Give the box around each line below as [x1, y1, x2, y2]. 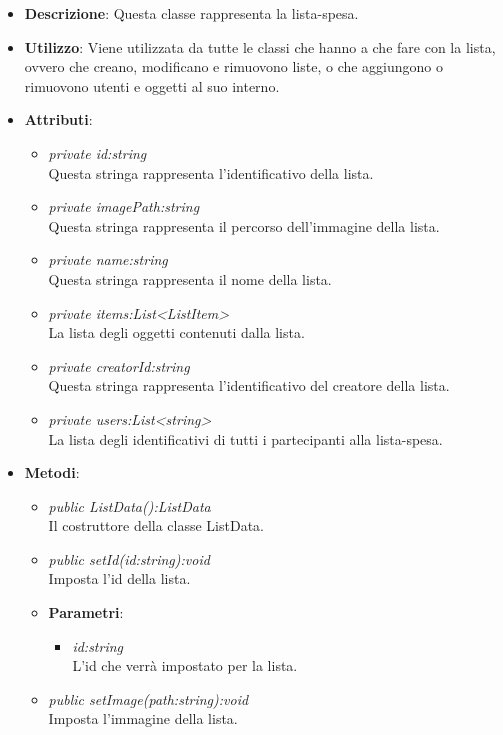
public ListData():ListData [48, 495, 211, 516]
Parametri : [48, 602, 124, 623]
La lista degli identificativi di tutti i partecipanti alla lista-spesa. [48, 428, 443, 449]
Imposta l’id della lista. [48, 568, 191, 589]
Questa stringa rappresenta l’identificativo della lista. [48, 162, 374, 183]
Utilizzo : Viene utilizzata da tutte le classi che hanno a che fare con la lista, [24, 36, 496, 57]
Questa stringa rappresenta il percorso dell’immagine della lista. [48, 215, 440, 236]
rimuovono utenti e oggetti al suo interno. [24, 75, 280, 96]
